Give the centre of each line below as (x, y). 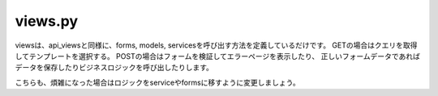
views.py (47, 21)
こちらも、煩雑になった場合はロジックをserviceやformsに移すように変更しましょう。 (157, 82)
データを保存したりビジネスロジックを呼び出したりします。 (114, 68)
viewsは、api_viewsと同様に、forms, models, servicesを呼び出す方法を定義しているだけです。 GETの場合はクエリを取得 (216, 45)
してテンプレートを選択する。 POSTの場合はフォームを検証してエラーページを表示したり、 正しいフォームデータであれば (218, 56)
